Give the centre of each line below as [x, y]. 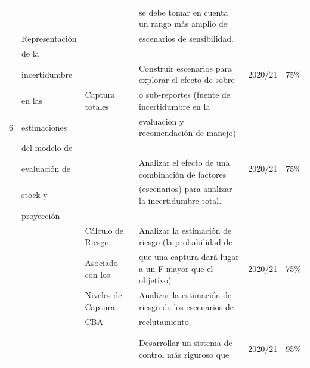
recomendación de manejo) [187, 133]
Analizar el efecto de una [184, 163]
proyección [41, 215]
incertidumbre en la [174, 106]
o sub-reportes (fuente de [185, 95]
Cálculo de [104, 230]
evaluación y [161, 121]
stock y [35, 195]
